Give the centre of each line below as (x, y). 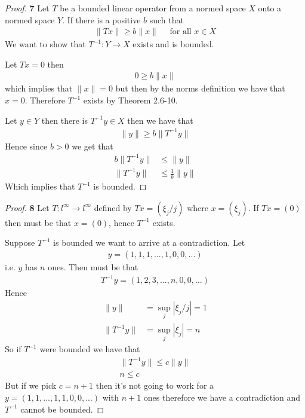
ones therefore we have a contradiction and (222, 397)
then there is (64, 120)
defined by (113, 207)
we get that (93, 146)
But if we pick (31, 385)
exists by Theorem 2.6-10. (130, 100)
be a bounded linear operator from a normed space (153, 8)
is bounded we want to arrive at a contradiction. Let (149, 242)
